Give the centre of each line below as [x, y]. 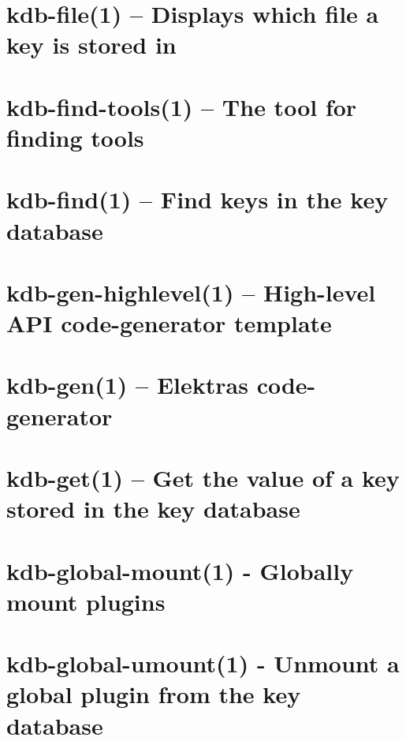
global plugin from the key [154, 694]
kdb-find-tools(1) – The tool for [182, 106]
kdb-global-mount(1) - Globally [180, 570]
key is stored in [91, 45]
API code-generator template [169, 323]
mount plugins [86, 601]
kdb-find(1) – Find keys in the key [197, 199]
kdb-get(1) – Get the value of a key [203, 477]
